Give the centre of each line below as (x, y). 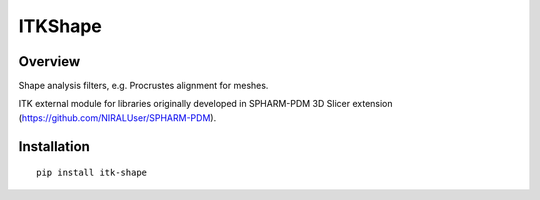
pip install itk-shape (92, 173)
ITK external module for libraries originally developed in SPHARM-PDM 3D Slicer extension (206, 104)
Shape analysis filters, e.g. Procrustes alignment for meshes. (143, 86)
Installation (54, 146)
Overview (49, 61)
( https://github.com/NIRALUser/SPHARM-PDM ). (117, 117)
